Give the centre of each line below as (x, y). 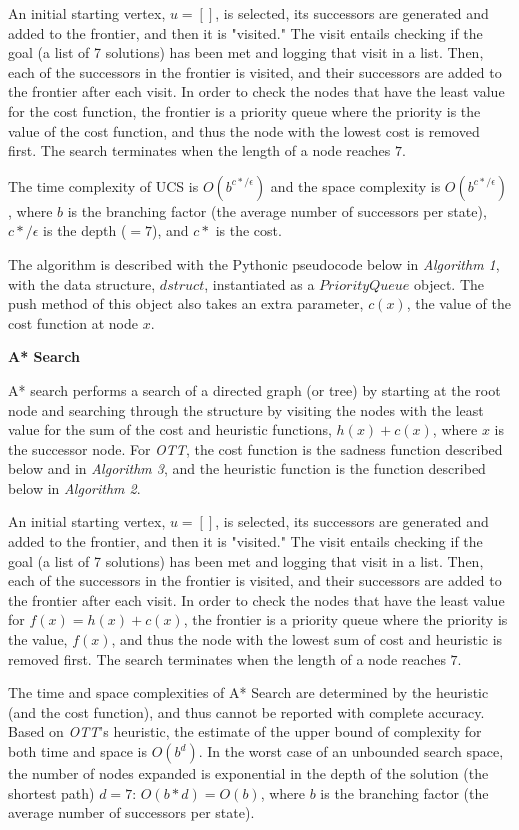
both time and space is (77, 751)
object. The (449, 283)
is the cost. (248, 230)
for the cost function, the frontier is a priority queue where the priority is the (244, 110)
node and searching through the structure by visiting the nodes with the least (246, 409)
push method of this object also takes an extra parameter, (186, 303)
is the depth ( (85, 230)
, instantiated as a (259, 283)
